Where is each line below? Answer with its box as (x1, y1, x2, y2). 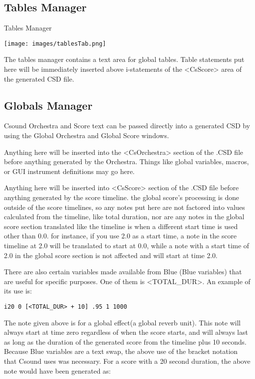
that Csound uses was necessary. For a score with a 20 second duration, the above (4, 355, 251, 366)
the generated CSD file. (4, 73, 74, 84)
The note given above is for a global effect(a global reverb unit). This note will (4, 317, 241, 327)
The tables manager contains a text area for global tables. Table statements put (4, 54, 245, 64)
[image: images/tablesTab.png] (4, 40, 106, 47)
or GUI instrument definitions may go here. (4, 166, 135, 176)
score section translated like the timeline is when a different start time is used (4, 221, 238, 231)
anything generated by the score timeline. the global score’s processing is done (4, 192, 239, 202)
